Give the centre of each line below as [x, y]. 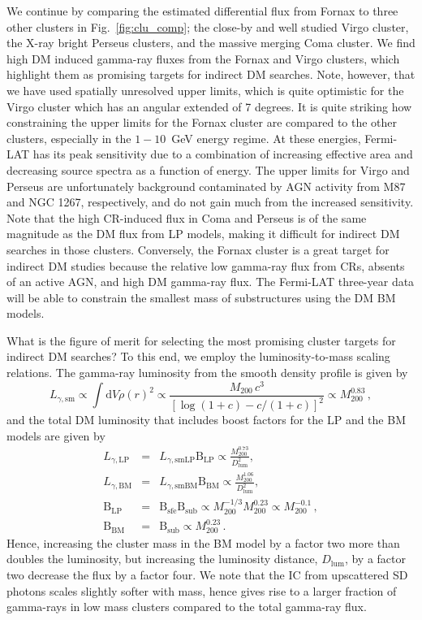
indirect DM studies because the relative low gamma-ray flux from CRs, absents [206, 265]
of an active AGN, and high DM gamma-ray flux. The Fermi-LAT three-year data [211, 282]
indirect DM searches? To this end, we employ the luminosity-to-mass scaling [198, 356]
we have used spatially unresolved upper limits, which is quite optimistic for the [205, 90]
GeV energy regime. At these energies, [266, 138]
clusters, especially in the [69, 138]
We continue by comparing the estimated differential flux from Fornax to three [202, 11]
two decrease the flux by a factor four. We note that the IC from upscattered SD [207, 574]
